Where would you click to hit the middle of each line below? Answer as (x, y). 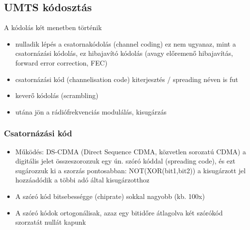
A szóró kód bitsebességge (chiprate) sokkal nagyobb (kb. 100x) (110, 196)
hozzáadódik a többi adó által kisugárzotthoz (82, 180)
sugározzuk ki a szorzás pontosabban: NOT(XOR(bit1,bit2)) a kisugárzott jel (130, 170)
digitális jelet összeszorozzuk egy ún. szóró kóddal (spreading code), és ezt (125, 161)
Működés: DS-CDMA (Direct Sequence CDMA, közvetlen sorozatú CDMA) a (131, 151)
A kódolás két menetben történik (53, 27)
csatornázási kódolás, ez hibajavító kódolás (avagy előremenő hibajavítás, (124, 53)
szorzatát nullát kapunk (50, 222)
